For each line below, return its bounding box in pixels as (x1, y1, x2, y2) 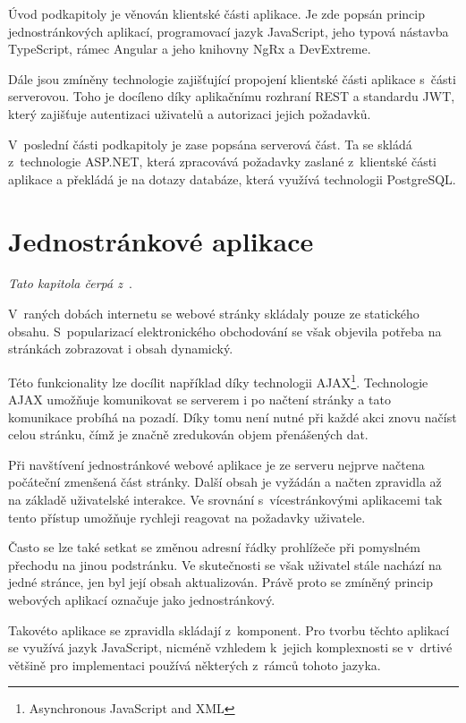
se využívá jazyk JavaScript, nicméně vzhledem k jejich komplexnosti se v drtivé (8, 638, 453, 657)
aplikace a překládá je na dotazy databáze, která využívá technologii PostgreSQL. (8, 169, 456, 188)
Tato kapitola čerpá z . (8, 274, 132, 293)
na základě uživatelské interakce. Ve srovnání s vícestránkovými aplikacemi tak (8, 490, 443, 509)
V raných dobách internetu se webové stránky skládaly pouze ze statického (8, 304, 419, 323)
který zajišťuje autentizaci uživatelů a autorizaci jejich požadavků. (8, 104, 371, 123)
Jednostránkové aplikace (8, 222, 314, 259)
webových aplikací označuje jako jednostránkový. (8, 591, 275, 609)
